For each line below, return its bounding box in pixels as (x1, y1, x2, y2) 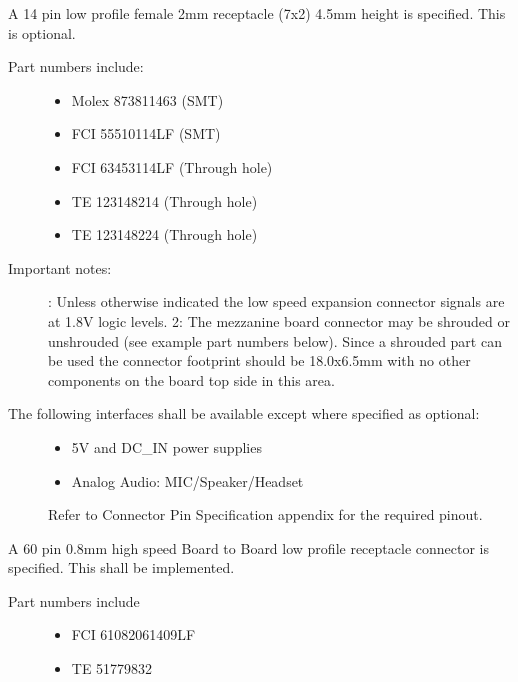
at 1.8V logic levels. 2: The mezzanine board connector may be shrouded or (48, 310, 510, 331)
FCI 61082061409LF (71, 624, 196, 645)
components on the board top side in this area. (48, 369, 335, 390)
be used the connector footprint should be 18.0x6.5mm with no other (48, 350, 471, 371)
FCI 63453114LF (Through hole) (71, 156, 273, 177)
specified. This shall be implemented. (8, 557, 235, 578)
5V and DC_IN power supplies (71, 436, 262, 457)
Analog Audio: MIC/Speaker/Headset (71, 470, 304, 491)
